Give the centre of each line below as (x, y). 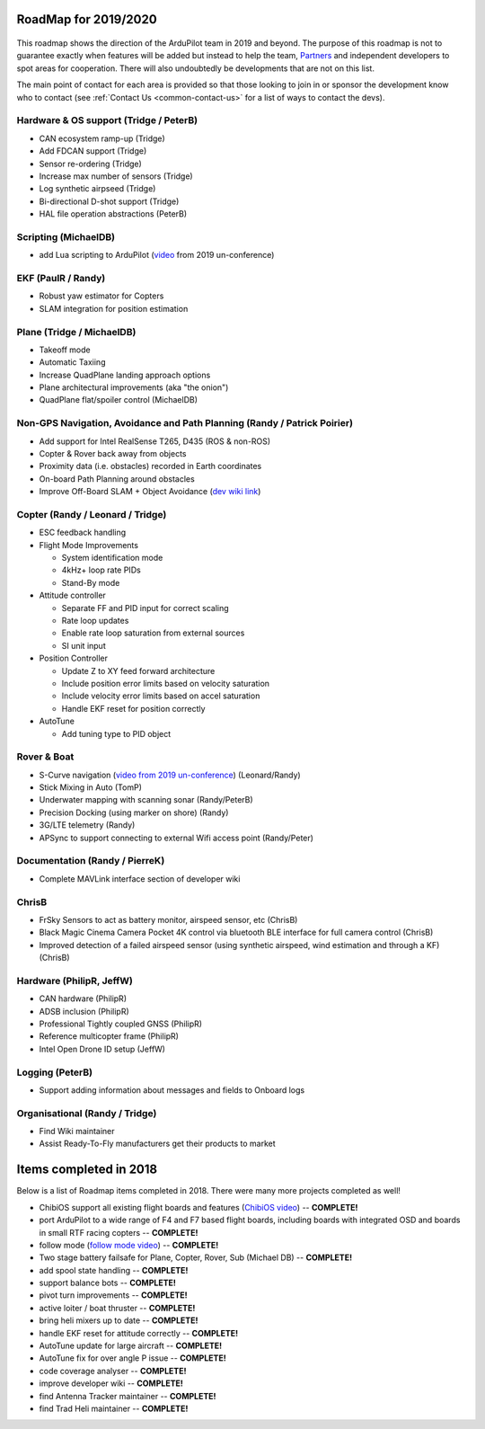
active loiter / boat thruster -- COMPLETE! (117, 1308)
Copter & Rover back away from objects (113, 453)
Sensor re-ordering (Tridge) (91, 164)
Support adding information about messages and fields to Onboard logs (172, 1090)
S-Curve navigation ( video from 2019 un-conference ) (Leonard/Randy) (170, 775)
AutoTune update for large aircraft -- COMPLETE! (131, 1346)
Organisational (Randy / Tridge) (87, 1113)
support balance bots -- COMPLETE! (108, 1283)
